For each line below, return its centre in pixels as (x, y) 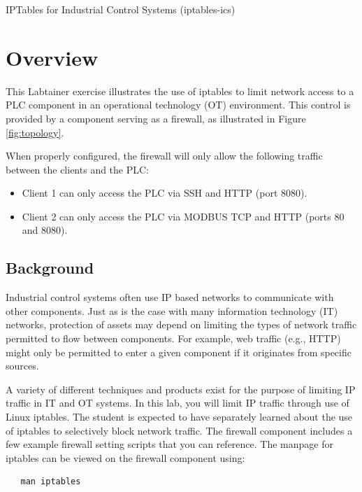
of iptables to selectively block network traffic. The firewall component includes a (179, 430)
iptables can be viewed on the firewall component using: (125, 457)
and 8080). (45, 230)
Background (50, 268)
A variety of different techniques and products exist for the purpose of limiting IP (181, 389)
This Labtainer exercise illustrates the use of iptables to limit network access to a (180, 91)
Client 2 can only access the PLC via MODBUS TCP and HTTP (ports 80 (183, 216)
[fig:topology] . (35, 132)
